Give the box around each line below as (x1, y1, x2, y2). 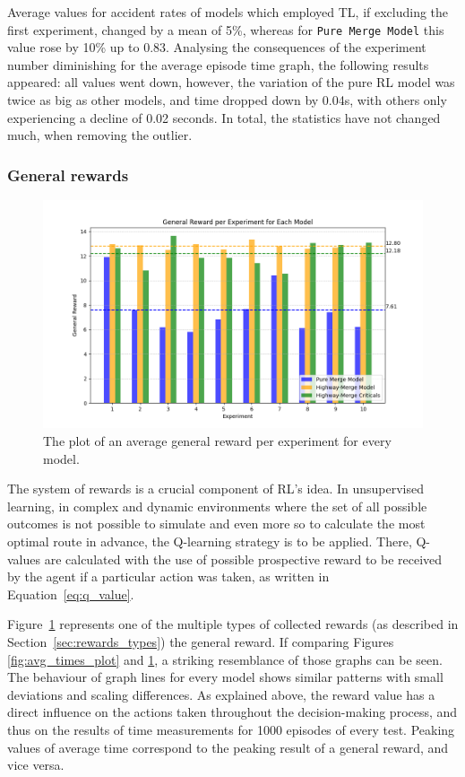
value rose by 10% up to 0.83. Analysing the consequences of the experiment (7, 38, 426, 57)
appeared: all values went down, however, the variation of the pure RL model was (7, 73, 455, 92)
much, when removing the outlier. (7, 126, 193, 144)
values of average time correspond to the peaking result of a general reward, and (7, 738, 449, 756)
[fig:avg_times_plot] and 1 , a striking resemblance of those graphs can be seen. (7, 650, 443, 668)
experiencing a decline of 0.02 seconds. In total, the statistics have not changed (7, 108, 441, 127)
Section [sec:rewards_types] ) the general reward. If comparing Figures (7, 632, 394, 650)
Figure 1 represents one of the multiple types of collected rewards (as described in (7, 615, 459, 633)
